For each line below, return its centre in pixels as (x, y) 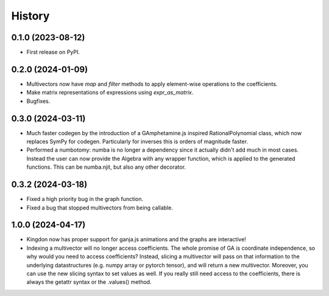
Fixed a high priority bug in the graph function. (85, 199)
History (30, 16)
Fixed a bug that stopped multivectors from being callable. (100, 208)
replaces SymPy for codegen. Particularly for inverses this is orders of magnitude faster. (137, 142)
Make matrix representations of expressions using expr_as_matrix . (110, 93)
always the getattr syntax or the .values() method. (89, 282)
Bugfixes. (38, 101)
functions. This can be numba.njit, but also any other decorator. (106, 167)
